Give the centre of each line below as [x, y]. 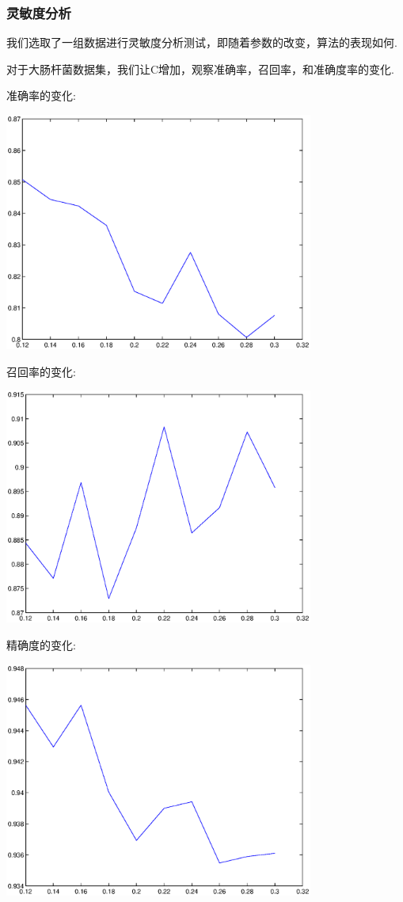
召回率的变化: [41, 371]
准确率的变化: [41, 95]
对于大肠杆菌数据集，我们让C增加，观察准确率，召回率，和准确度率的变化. [200, 69]
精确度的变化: [41, 644]
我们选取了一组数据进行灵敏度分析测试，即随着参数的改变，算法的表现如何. [202, 42]
